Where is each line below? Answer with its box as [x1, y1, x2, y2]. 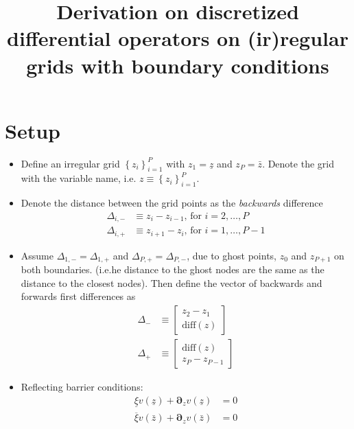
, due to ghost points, [187, 248, 276, 262]
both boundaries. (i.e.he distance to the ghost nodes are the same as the [21, 262, 324, 277]
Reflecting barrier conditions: [21, 380, 143, 394]
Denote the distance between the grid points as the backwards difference [21, 196, 323, 210]
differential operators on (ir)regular [7, 24, 349, 52]
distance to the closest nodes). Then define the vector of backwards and [21, 275, 322, 290]
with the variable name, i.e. [21, 171, 137, 185]
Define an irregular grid [21, 156, 120, 170]
